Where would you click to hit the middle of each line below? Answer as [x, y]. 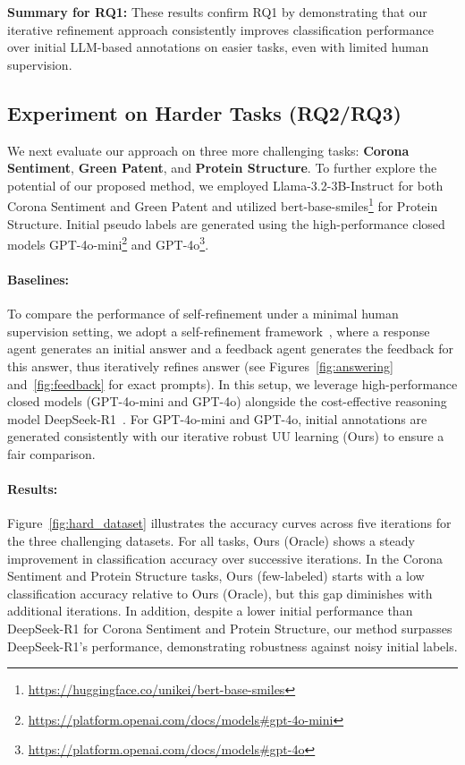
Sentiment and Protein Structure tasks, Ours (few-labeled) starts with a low [216, 576]
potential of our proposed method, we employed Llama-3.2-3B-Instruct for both [225, 185]
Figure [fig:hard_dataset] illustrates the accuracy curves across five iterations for [229, 523]
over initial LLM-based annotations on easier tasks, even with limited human [218, 47]
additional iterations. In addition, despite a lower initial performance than [210, 611]
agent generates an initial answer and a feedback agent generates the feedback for [230, 348]
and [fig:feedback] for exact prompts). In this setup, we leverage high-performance [232, 383]
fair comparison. [51, 454]
